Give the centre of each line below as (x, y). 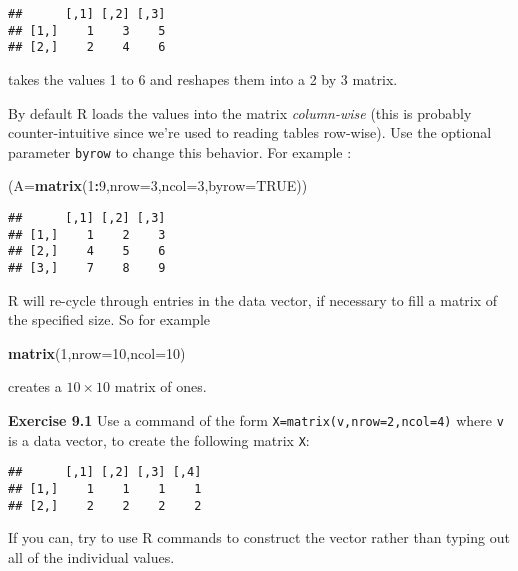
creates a (35, 386)
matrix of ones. (160, 386)
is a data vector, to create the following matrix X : (159, 439)
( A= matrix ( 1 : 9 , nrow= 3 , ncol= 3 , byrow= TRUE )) (158, 185)
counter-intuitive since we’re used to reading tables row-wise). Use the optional (250, 132)
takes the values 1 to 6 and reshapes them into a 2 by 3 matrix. (203, 78)
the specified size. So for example (109, 319)
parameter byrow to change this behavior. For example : (180, 151)
